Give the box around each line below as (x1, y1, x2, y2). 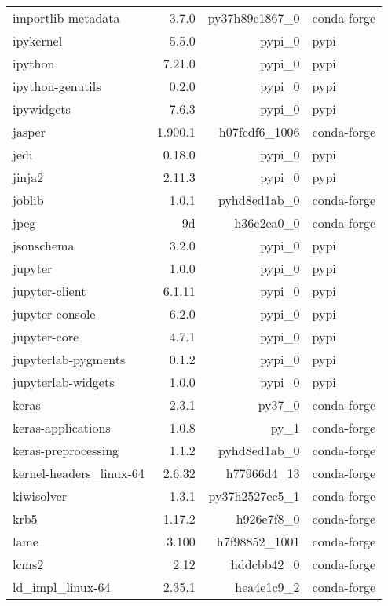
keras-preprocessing (13, 441, 119, 459)
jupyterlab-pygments (13, 350, 126, 368)
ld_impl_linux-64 (13, 578, 111, 596)
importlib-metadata (13, 9, 120, 27)
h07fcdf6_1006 (218, 122, 300, 141)
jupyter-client (13, 282, 86, 300)
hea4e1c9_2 (235, 578, 300, 596)
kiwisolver (13, 487, 68, 505)
